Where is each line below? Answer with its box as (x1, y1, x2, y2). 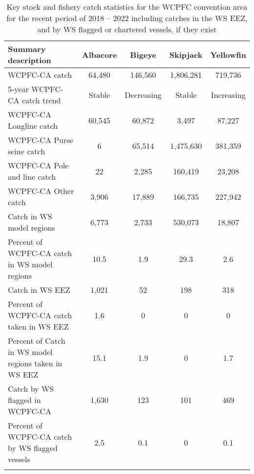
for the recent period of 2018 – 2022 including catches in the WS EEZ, (6, 12, 248, 24)
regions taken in (8, 357, 63, 369)
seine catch (8, 145, 45, 157)
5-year (8, 83, 29, 95)
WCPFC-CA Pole (8, 160, 69, 171)
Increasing (211, 89, 246, 100)
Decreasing (125, 89, 162, 100)
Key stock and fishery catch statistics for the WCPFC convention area (6, 1, 248, 12)
